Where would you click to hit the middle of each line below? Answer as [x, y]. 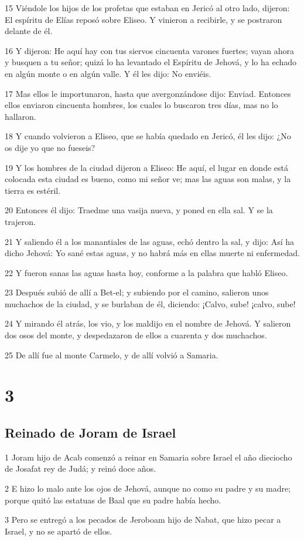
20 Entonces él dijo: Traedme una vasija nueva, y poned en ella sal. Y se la [139, 210]
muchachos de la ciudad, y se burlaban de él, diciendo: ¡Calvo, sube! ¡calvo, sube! [150, 303]
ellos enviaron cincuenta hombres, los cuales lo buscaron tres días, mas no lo [141, 105]
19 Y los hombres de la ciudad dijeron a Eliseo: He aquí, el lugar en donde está [146, 167]
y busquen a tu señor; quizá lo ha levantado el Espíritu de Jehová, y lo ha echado [151, 62]
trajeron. [20, 221]
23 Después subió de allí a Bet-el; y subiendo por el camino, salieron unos [137, 292]
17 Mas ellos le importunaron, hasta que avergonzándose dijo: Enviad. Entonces [148, 93]
